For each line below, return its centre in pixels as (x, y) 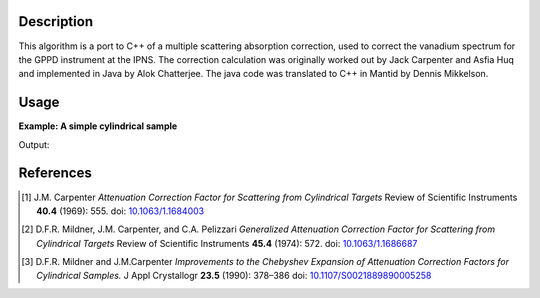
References (55, 173)
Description (56, 21)
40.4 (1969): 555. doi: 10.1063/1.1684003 (120, 211)
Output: (34, 144)
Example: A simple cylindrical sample (98, 126)
